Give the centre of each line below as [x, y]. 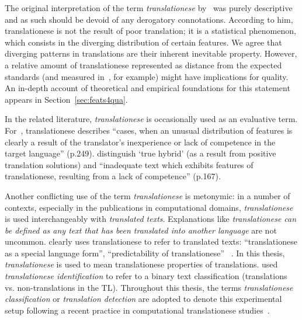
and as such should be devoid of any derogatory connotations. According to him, [149, 19]
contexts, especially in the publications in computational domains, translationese [149, 207]
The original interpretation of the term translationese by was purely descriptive [149, 8]
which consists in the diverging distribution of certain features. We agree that [143, 42]
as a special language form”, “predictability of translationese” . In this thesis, [145, 253]
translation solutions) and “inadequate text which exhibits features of [129, 164]
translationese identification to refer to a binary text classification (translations [146, 276]
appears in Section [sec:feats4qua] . [66, 99]
